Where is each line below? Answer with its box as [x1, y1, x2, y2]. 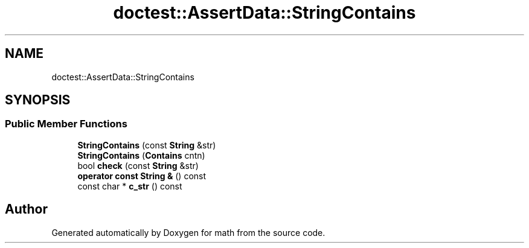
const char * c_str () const [77, 180, 182, 191]
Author [5, 202, 48, 217]
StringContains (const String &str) [77, 139, 216, 150]
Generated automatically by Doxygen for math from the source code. [51, 227, 325, 238]
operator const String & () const [77, 170, 207, 181]
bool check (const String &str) [77, 160, 199, 171]
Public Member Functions [5, 118, 127, 130]
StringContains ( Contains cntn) [77, 150, 205, 161]
